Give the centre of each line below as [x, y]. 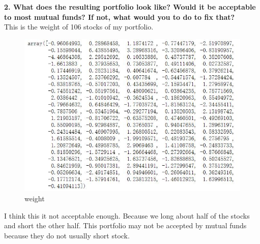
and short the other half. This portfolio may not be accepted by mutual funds [125, 225]
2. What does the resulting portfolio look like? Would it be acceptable [130, 7]
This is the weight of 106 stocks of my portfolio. [79, 27]
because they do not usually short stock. [67, 235]
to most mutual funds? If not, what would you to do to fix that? [120, 17]
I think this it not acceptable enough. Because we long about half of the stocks [127, 215]
